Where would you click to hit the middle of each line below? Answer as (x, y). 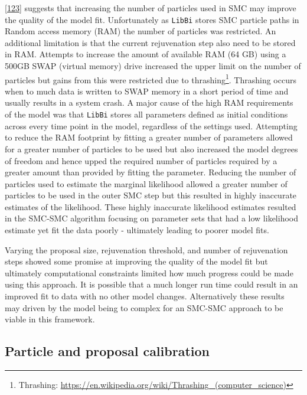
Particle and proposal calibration (107, 351)
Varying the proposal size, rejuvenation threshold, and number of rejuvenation (146, 249)
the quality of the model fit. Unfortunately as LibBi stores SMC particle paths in (152, 19)
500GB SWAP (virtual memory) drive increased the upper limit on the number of (153, 66)
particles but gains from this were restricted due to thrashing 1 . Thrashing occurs (151, 79)
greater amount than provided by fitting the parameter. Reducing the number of (151, 172)
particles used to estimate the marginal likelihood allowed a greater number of (146, 183)
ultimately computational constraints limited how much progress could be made (149, 272)
